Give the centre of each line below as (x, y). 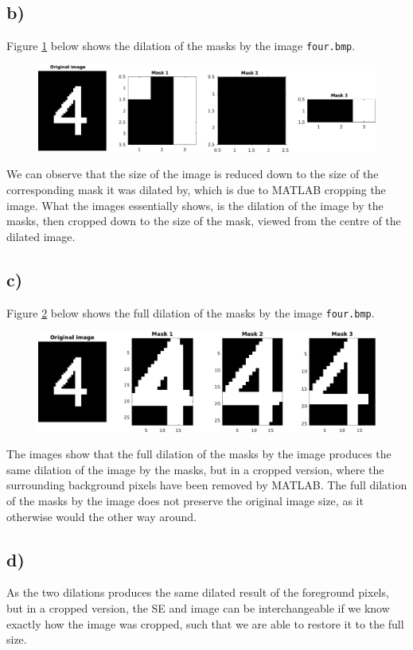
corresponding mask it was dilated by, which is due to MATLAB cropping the (196, 189)
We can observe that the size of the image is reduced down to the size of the (193, 174)
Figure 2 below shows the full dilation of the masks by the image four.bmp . (191, 312)
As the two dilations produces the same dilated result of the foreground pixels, (198, 592)
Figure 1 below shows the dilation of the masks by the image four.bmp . (181, 46)
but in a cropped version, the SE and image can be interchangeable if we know (198, 607)
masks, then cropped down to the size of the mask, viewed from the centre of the (204, 221)
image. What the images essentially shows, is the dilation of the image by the (195, 205)
